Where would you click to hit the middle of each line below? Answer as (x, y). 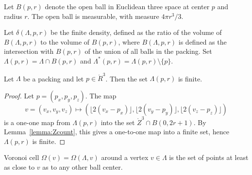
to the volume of (65, 41)
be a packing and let (53, 78)
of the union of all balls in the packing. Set (148, 51)
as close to (19, 167)
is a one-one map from (37, 122)
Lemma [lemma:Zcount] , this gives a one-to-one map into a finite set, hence (117, 132)
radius (13, 16)
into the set (118, 122)
